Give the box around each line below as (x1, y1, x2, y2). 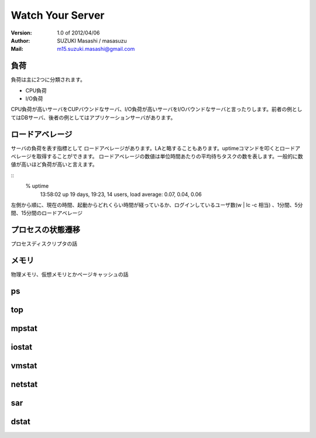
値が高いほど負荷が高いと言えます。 (11, 161, 98, 168)
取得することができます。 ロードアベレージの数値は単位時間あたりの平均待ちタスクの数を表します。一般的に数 (36, 153, 304, 160)
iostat (11, 342, 33, 352)
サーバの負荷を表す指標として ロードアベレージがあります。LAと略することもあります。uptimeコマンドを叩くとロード (11, 144, 296, 151)
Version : (11, 29, 32, 36)
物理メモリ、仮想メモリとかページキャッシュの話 (11, 271, 129, 278)
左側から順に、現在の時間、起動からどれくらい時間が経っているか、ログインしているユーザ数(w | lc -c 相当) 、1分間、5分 (11, 202, 303, 209)
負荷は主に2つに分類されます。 (11, 76, 86, 83)
